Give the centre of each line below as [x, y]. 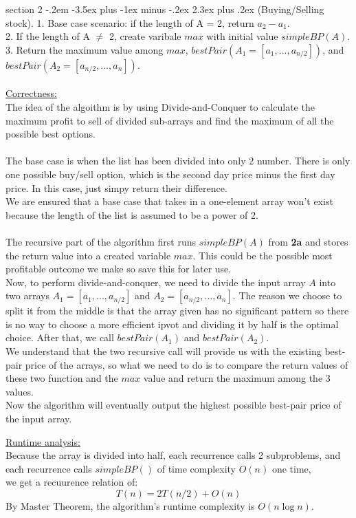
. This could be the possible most [263, 255]
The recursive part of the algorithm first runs [101, 241]
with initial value [242, 36]
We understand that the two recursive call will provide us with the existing [164, 351]
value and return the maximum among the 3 [237, 378]
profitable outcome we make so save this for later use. [119, 269]
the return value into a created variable [88, 255]
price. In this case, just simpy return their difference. [116, 187]
